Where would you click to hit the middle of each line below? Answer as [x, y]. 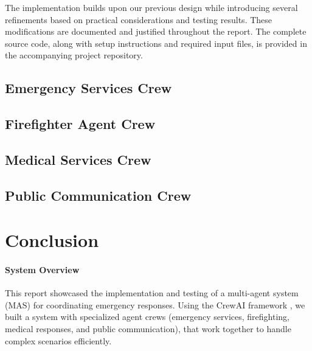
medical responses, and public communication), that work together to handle [148, 329]
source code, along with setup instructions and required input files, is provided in [156, 43]
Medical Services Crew [78, 159]
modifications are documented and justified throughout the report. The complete [156, 31]
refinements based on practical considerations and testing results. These [139, 19]
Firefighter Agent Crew [80, 124]
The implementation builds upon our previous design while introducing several [151, 7]
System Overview [42, 270]
